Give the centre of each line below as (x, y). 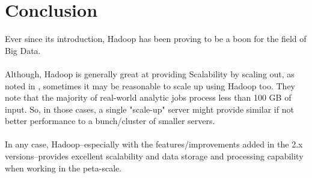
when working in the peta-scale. (63, 168)
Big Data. (23, 50)
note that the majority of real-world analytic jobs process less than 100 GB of (148, 97)
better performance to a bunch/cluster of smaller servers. (110, 121)
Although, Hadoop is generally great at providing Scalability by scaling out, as (150, 73)
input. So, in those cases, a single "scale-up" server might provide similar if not (149, 109)
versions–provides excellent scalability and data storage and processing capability (154, 156)
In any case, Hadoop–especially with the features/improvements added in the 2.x (154, 144)
